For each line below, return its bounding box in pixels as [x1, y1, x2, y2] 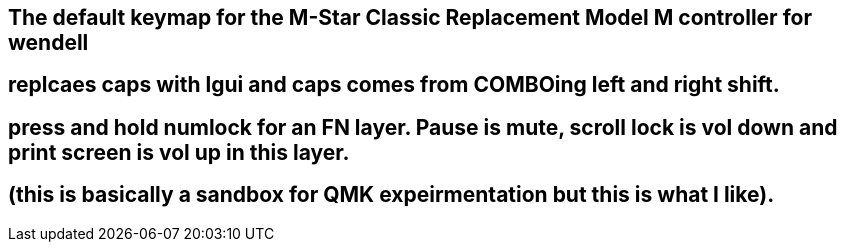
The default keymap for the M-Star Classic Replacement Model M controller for [8, 5, 812, 30]
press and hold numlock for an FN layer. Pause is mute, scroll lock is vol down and [8, 114, 838, 140]
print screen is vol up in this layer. [8, 139, 350, 165]
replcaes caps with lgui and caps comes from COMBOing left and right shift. [8, 72, 780, 98]
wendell [8, 30, 89, 55]
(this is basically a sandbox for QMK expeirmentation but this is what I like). [8, 182, 775, 208]
